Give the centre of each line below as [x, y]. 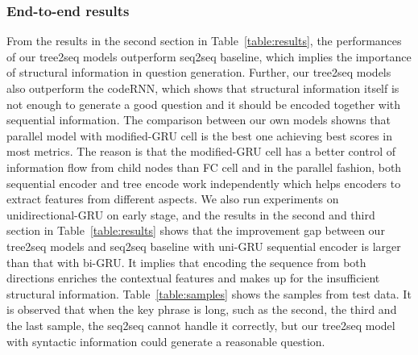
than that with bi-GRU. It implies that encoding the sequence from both [186, 262]
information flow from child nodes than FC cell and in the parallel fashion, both [204, 167]
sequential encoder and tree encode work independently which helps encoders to [204, 183]
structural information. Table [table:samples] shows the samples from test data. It [209, 293]
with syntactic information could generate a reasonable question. [166, 341]
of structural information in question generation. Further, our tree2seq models [199, 72]
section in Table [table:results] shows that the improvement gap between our [196, 230]
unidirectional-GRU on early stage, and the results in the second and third [191, 214]
